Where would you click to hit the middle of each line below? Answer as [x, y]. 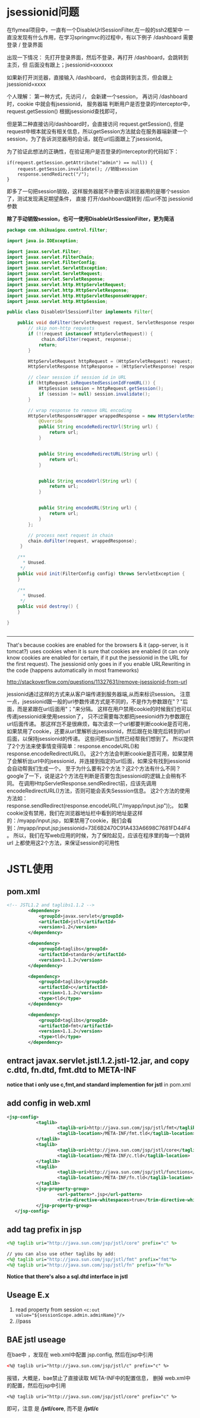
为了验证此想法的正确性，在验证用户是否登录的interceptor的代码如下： [93, 151]
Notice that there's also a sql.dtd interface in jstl [67, 1276]
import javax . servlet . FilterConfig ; [52, 262]
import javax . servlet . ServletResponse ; [56, 279]
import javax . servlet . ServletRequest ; [55, 274]
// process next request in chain [71, 535]
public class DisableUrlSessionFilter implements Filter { [80, 312]
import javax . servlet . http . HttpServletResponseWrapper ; [77, 296]
